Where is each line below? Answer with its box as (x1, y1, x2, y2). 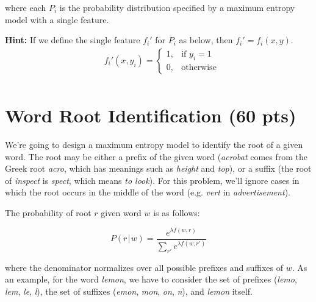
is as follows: (153, 206, 200, 219)
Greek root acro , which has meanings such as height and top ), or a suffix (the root (5, 162, 312, 175)
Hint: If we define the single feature (5, 33, 140, 46)
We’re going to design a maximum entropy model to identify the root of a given (5, 138, 303, 150)
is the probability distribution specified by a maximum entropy (59, 1, 295, 13)
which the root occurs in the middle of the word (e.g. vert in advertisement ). (5, 186, 290, 198)
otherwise (181, 63, 217, 72)
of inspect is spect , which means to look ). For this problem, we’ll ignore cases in (5, 174, 300, 186)
